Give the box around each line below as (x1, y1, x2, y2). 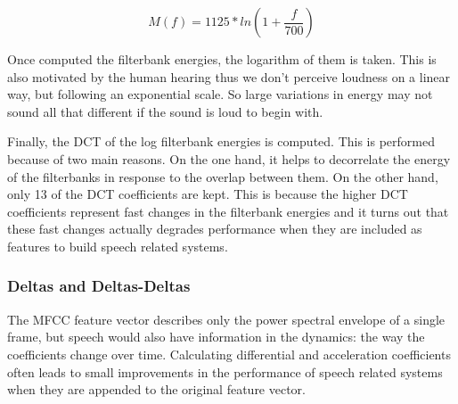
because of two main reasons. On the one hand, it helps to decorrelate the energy (7, 149, 451, 168)
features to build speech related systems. (7, 236, 228, 255)
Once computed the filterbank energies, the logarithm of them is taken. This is (7, 50, 437, 68)
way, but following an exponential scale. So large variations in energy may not (7, 85, 433, 103)
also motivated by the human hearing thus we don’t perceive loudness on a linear (7, 67, 451, 86)
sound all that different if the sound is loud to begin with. (7, 102, 323, 120)
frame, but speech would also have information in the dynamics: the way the (7, 327, 425, 346)
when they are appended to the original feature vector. (7, 380, 307, 399)
